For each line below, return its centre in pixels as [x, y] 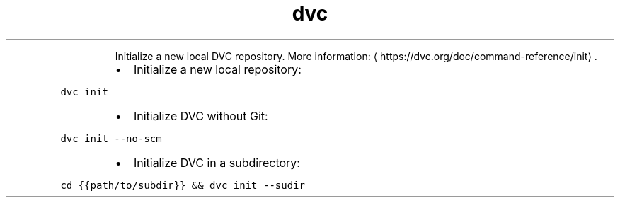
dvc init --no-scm [111, 138]
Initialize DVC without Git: [201, 116]
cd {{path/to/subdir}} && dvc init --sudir [183, 185]
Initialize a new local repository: [217, 69]
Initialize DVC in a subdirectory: [217, 162]
